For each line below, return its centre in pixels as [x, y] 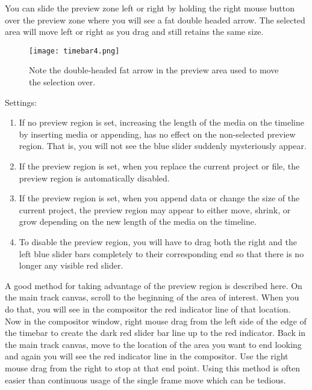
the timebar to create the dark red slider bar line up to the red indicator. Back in [155, 333]
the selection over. [62, 82]
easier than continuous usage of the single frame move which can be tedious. [145, 379]
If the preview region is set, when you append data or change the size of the [159, 198]
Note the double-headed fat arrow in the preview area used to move [154, 70]
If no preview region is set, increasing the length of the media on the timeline [162, 122]
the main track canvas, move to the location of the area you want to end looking [153, 344]
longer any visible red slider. [71, 265]
